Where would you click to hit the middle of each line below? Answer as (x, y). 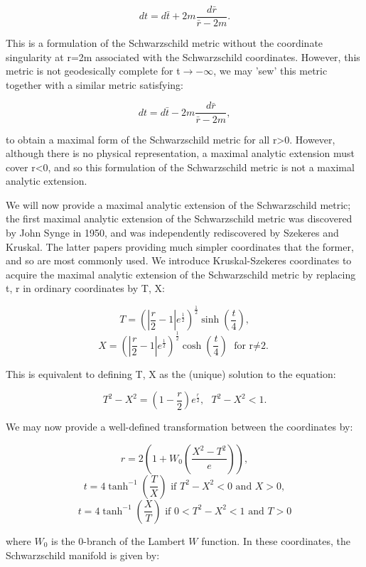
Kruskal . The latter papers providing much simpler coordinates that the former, (180, 246)
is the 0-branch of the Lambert (118, 540)
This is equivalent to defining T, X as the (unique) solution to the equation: (171, 373)
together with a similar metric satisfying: (95, 84)
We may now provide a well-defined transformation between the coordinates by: (179, 427)
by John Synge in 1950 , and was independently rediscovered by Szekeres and (172, 233)
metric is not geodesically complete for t (93, 71)
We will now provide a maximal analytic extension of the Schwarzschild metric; (178, 204)
